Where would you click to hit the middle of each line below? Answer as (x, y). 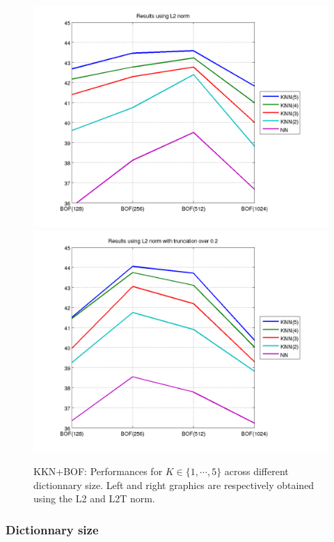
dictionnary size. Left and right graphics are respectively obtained (174, 485)
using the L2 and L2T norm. (94, 498)
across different (256, 471)
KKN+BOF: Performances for (98, 471)
